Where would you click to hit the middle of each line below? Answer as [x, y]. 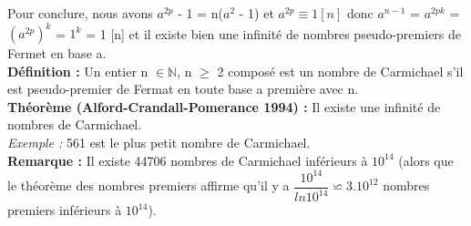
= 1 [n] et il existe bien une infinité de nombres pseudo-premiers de [274, 33]
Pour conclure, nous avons [80, 13]
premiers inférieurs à [65, 210]
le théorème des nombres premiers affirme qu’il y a [148, 185]
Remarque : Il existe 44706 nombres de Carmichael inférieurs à [188, 160]
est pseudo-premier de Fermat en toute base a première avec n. [183, 89]
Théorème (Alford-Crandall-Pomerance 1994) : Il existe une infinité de [224, 106]
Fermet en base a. [57, 53]
